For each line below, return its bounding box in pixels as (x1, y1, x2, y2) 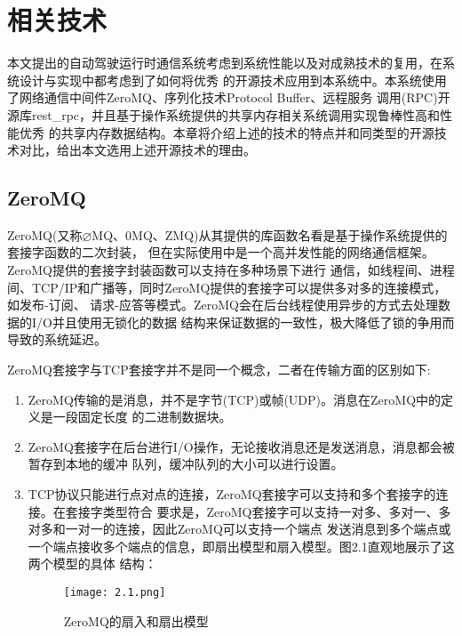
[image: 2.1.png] (63, 585, 166, 599)
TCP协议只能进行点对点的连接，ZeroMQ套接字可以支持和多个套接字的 (28, 485, 436, 503)
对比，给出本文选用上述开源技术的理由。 (19, 141, 256, 159)
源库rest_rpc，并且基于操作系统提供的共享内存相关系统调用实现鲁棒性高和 (7, 105, 441, 124)
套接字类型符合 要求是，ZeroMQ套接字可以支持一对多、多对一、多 (65, 502, 451, 520)
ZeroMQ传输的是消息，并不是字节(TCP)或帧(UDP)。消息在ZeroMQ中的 (28, 390, 442, 408)
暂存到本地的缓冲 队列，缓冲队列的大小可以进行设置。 (28, 455, 344, 473)
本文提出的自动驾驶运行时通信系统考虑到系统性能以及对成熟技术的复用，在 (7, 53, 442, 72)
